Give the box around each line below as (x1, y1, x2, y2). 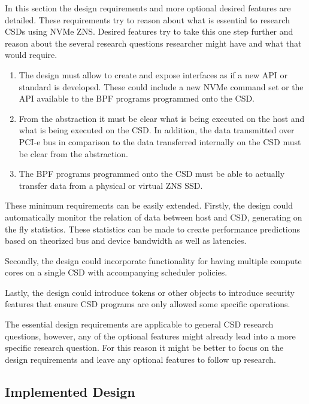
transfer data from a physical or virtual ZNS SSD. (19, 179, 203, 191)
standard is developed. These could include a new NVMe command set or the (19, 80, 304, 93)
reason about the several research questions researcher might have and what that (5, 36, 302, 49)
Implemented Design (5, 382, 135, 400)
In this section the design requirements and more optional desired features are (5, 2, 291, 14)
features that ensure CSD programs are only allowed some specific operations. (5, 298, 290, 310)
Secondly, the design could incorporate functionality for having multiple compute (5, 254, 302, 267)
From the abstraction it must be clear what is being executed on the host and (19, 112, 305, 124)
